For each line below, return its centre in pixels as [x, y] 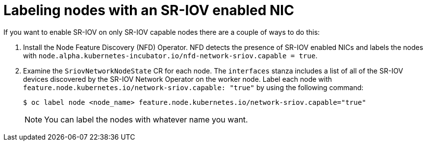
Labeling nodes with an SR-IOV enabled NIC [149, 10]
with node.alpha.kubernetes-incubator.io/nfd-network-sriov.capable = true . [170, 55]
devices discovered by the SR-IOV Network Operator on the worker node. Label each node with [178, 79]
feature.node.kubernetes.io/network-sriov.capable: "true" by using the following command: [193, 87]
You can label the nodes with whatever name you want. [146, 119]
